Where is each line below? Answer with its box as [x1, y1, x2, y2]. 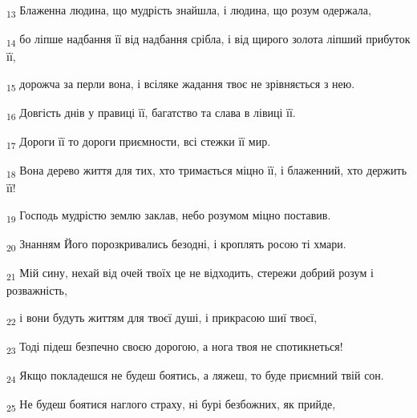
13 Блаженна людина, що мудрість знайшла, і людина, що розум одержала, [6, 2, 371, 20]
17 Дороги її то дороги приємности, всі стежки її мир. [6, 133, 271, 151]
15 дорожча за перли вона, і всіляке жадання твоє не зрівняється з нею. [6, 74, 355, 94]
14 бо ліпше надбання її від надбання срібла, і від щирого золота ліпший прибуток [6, 30, 411, 49]
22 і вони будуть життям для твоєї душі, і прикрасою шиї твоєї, [6, 308, 318, 328]
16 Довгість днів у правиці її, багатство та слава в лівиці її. [6, 103, 296, 123]
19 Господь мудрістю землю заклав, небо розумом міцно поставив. [6, 206, 331, 225]
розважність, [6, 282, 67, 299]
